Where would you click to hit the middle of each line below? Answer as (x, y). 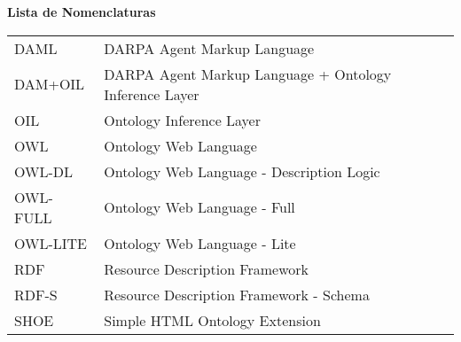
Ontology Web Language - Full (199, 207)
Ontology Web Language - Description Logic (242, 171)
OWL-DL (44, 171)
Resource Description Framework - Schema (237, 294)
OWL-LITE (51, 243)
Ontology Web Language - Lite (200, 243)
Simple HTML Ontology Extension (212, 320)
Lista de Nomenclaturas (82, 12)
